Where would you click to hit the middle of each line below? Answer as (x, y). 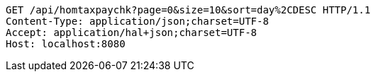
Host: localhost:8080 (66, 44)
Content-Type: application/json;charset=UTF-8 (137, 21)
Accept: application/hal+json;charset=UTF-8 (132, 32)
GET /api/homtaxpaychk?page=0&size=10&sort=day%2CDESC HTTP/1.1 (188, 10)
